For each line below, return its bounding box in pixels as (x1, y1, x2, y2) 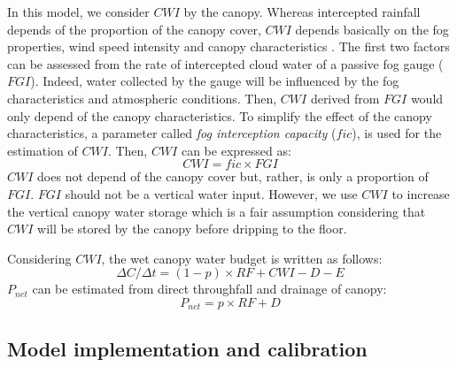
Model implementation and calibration (7, 334, 368, 362)
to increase (391, 184, 450, 203)
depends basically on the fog (295, 19, 449, 38)
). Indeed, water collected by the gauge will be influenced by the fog (30, 72, 399, 90)
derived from (310, 88, 380, 107)
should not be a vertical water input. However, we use (65, 184, 358, 203)
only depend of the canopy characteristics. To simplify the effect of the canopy (7, 106, 432, 125)
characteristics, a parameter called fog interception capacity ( (7, 124, 337, 142)
